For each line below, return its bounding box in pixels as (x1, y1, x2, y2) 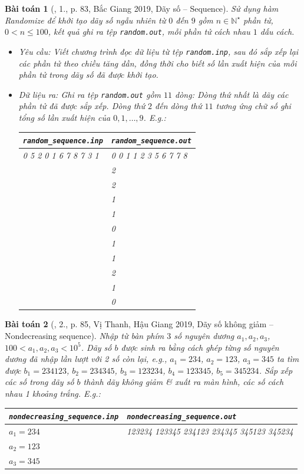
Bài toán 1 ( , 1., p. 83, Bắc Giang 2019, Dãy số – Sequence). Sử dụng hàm (5, 2, 279, 14)
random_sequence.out (111, 137, 191, 146)
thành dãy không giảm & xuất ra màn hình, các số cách (83, 376, 284, 388)
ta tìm (277, 353, 299, 365)
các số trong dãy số (5, 376, 74, 388)
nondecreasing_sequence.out (127, 413, 237, 422)
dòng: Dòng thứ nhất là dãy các (175, 88, 289, 100)
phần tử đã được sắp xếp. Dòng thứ (18, 100, 146, 112)
